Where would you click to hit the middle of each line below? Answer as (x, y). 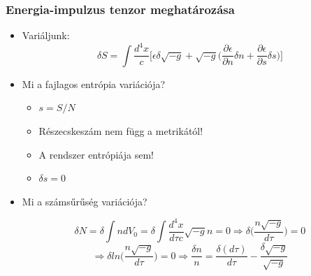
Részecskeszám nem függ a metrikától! (121, 130)
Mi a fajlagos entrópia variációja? (94, 83)
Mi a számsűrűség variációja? (85, 201)
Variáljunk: (46, 35)
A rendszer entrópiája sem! (96, 154)
